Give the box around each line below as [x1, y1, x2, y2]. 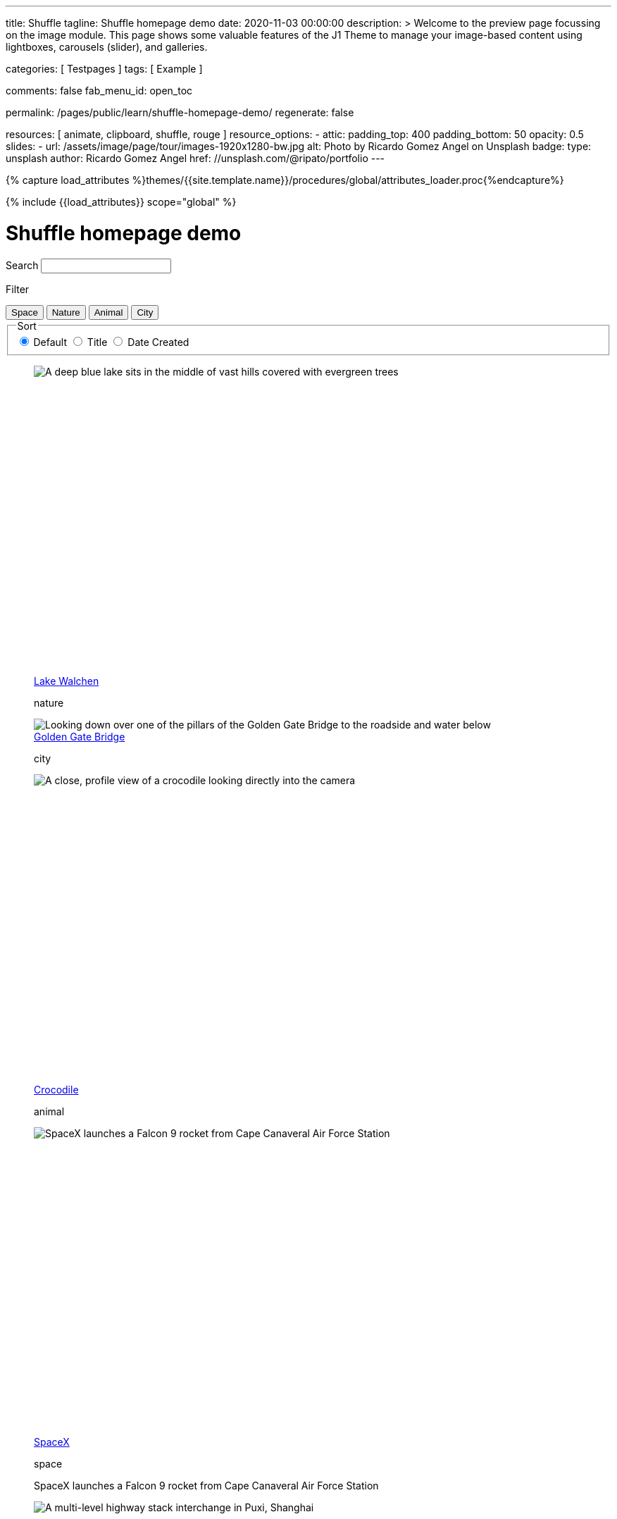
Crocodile [34, 1083, 79, 1096]
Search [6, 259, 39, 271]
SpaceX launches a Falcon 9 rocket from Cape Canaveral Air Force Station [34, 1480, 379, 1492]
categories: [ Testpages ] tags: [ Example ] [6, 63, 203, 75]
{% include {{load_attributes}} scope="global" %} [6, 196, 237, 208]
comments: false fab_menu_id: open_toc [6, 85, 193, 97]
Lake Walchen [34, 674, 99, 687]
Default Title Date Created [33, 336, 189, 349]
